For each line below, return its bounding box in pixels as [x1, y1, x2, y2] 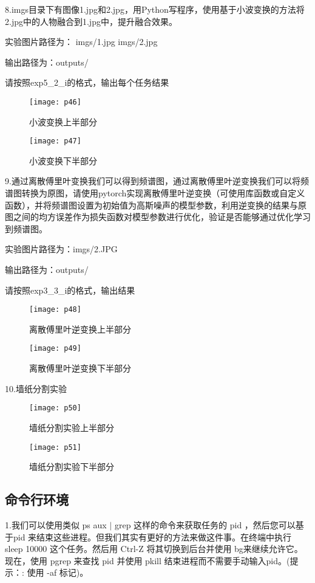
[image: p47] [29, 137, 81, 146]
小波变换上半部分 [29, 115, 97, 128]
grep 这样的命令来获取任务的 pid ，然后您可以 [114, 519, 296, 531]
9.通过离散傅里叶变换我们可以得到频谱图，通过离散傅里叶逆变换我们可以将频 [5, 174, 309, 187]
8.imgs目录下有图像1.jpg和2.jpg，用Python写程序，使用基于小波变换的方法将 [5, 3, 305, 15]
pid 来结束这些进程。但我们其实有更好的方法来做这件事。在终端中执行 [13, 530, 292, 543]
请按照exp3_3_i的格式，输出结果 [5, 283, 135, 296]
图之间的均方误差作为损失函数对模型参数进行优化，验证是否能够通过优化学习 [5, 210, 311, 223]
